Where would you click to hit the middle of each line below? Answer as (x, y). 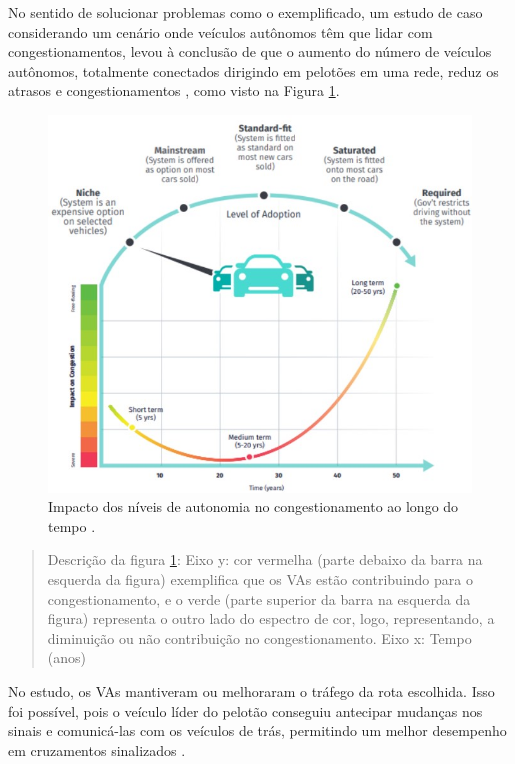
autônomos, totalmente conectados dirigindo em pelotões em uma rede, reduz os (253, 70)
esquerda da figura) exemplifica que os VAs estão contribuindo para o (260, 579)
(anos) (66, 657)
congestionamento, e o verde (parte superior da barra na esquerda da (259, 598)
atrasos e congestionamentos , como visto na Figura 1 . (174, 90)
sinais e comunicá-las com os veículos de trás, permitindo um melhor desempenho (257, 730)
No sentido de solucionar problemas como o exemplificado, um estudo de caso (245, 12)
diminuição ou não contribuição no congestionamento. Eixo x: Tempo (259, 637)
